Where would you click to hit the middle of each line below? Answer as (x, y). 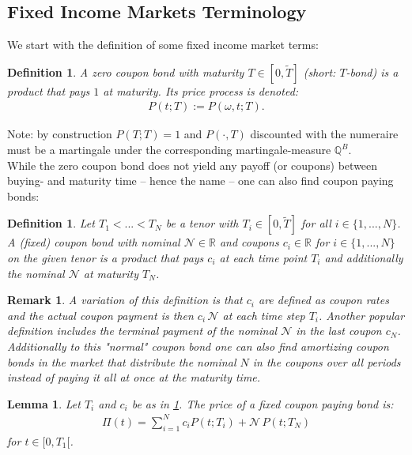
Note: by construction (60, 134)
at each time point (263, 257)
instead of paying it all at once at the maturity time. (134, 377)
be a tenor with (202, 223)
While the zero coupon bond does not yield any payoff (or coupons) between (193, 165)
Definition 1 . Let (51, 223)
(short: (319, 71)
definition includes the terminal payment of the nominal (142, 331)
